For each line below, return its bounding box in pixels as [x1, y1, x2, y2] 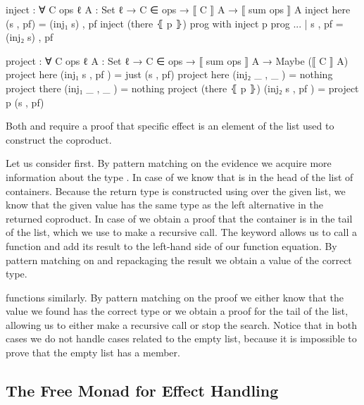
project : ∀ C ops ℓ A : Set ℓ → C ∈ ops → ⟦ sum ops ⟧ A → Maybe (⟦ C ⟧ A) [6, 53, 349, 68]
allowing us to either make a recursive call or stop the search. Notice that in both [6, 317, 358, 332]
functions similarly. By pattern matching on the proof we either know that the [6, 289, 344, 304]
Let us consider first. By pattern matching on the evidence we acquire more [6, 156, 332, 170]
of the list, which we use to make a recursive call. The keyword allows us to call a [6, 225, 357, 239]
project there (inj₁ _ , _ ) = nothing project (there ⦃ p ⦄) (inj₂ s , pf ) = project [6, 80, 359, 95]
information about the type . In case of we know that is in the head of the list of [6, 169, 353, 184]
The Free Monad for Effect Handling [6, 380, 279, 401]
